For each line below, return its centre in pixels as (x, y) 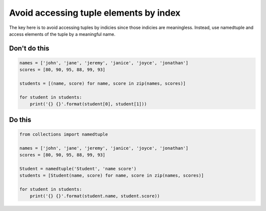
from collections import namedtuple (64, 134)
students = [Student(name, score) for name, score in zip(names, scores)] (112, 176)
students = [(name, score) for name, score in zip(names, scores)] (103, 84)
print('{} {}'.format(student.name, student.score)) (95, 196)
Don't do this (29, 48)
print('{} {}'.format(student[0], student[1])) (88, 104)
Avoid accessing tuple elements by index (95, 13)
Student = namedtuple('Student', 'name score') (78, 169)
